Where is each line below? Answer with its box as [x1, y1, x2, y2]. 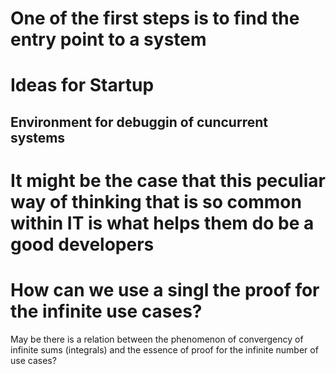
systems [10, 129, 66, 146]
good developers [10, 233, 155, 256]
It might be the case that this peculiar [10, 169, 326, 192]
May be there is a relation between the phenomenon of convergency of [10, 333, 304, 345]
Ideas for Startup [10, 74, 155, 97]
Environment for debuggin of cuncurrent [10, 113, 268, 131]
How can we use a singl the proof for [10, 279, 320, 302]
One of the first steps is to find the [10, 7, 300, 30]
